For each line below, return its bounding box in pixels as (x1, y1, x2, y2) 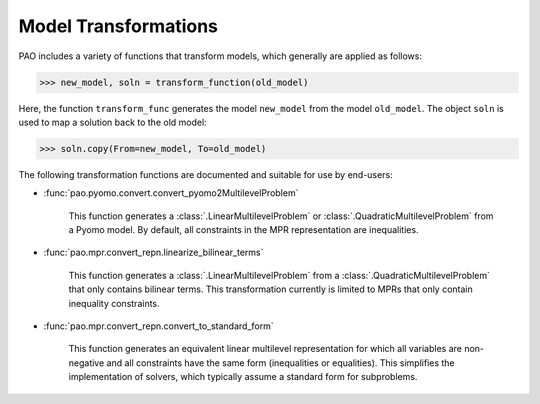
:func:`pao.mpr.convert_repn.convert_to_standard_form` (43, 320, 274, 332)
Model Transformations (18, 15, 219, 37)
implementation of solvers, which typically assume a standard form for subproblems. (68, 371, 418, 383)
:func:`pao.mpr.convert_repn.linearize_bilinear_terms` (43, 246, 264, 259)
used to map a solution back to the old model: (18, 116, 207, 128)
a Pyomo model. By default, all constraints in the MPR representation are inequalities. (68, 224, 419, 236)
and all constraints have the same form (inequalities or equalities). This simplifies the (106, 356, 455, 369)
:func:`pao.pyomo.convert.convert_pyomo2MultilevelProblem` (43, 187, 299, 199)
